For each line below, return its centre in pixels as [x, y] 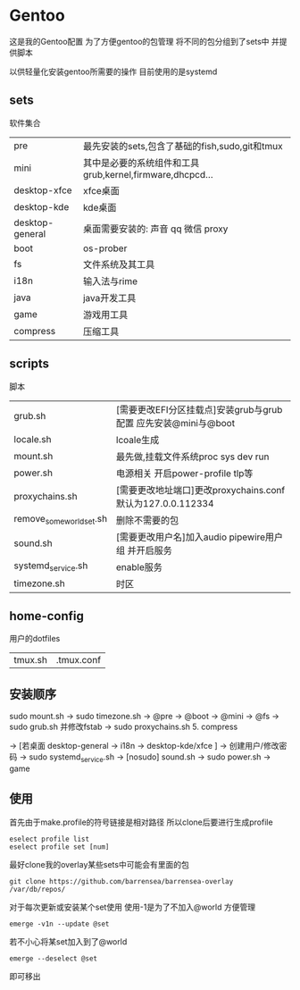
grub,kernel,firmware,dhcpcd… [149, 174]
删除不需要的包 [147, 520]
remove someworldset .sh [61, 520]
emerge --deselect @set [54, 958]
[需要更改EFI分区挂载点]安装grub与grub [199, 409]
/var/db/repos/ [37, 889]
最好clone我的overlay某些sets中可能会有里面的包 [99, 864]
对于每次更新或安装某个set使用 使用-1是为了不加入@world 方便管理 [133, 907]
